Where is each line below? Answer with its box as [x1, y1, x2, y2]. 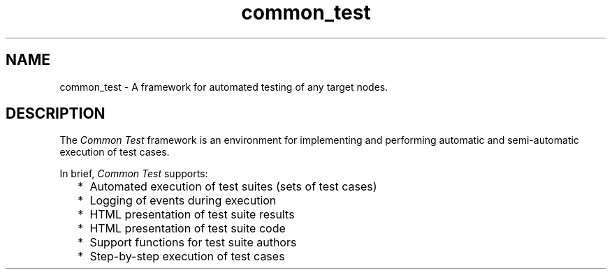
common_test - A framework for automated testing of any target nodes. [59, 80, 388, 93]
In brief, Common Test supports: [59, 168, 208, 180]
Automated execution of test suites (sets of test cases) [89, 179, 377, 194]
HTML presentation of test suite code [89, 221, 286, 236]
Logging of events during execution [89, 193, 277, 208]
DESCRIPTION [6, 105, 105, 123]
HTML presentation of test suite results [89, 207, 295, 222]
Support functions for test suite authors [89, 235, 297, 250]
